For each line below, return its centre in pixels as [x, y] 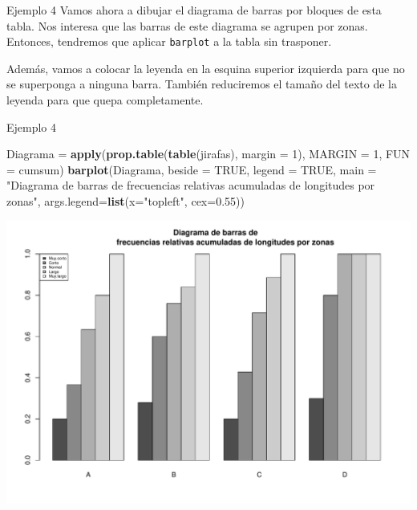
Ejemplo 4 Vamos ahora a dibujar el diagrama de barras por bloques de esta [194, 10]
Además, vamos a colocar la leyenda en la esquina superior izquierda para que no [206, 68]
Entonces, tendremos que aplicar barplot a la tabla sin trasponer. [169, 41]
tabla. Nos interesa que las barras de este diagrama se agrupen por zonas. [187, 25]
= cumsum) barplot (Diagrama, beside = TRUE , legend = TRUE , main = [192, 169]
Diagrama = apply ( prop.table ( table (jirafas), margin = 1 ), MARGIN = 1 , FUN [208, 154]
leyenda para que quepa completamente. [105, 100]
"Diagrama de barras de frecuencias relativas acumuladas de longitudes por [191, 185]
